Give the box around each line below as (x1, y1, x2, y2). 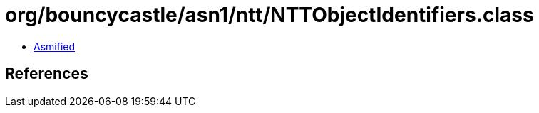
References (5, 65, 88, 83)
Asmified (34, 40, 76, 53)
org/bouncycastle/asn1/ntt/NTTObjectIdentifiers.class (5, 3, 534, 27)
